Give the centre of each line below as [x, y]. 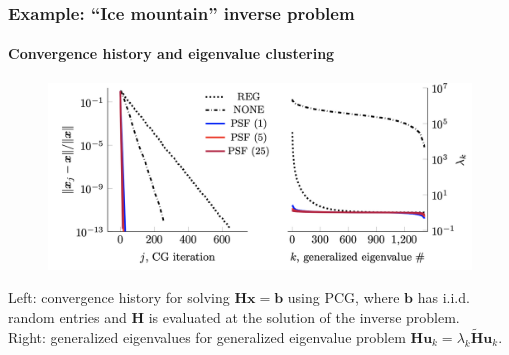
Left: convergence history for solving [119, 297]
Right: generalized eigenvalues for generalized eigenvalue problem [207, 336]
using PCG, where [343, 297]
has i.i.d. [443, 297]
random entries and [67, 316]
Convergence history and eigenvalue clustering [171, 53]
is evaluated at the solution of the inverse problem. [304, 316]
